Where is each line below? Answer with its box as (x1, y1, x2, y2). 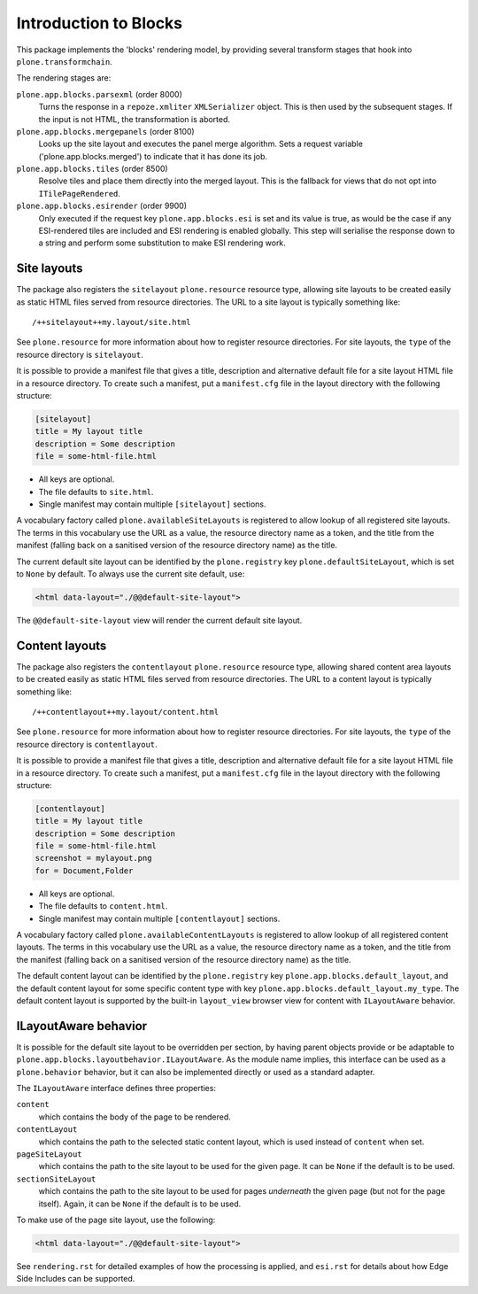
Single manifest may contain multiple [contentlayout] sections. (38, 913, 281, 924)
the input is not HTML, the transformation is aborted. (38, 113, 230, 124)
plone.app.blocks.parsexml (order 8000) (16, 89, 183, 99)
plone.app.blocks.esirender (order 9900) (16, 200, 188, 212)
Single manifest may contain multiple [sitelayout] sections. (38, 499, 266, 509)
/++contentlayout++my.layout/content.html (32, 707, 220, 717)
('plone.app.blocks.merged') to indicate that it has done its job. (38, 151, 268, 161)
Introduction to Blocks (16, 13, 183, 33)
